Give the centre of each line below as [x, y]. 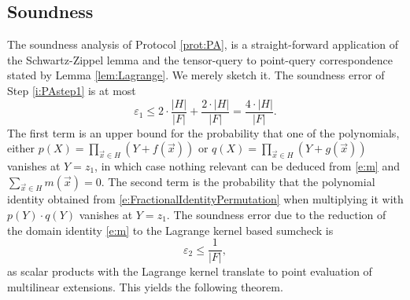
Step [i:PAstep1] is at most [72, 90]
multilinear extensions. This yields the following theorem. [145, 286]
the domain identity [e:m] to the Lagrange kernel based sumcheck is [170, 230]
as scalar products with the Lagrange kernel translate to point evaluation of [190, 271]
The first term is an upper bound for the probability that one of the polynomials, [203, 132]
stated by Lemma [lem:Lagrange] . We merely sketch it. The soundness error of [196, 75]
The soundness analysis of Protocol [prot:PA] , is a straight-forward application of [203, 44]
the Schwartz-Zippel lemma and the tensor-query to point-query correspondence [200, 59]
